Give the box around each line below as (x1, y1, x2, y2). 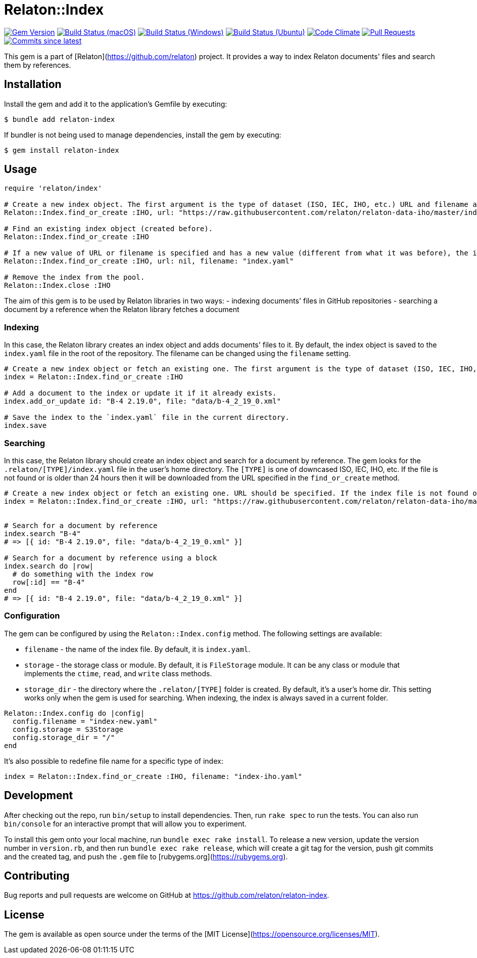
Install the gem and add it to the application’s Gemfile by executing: (4, 99, 227, 108)
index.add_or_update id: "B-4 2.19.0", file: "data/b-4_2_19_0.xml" (4, 397, 281, 406)
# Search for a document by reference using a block (4, 553, 217, 562)
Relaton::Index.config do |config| (4, 709, 145, 717)
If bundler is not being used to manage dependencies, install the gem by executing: (4, 130, 281, 139)
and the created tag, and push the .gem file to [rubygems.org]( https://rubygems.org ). (4, 852, 288, 861)
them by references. (4, 60, 71, 69)
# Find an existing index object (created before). (4, 225, 213, 233)
